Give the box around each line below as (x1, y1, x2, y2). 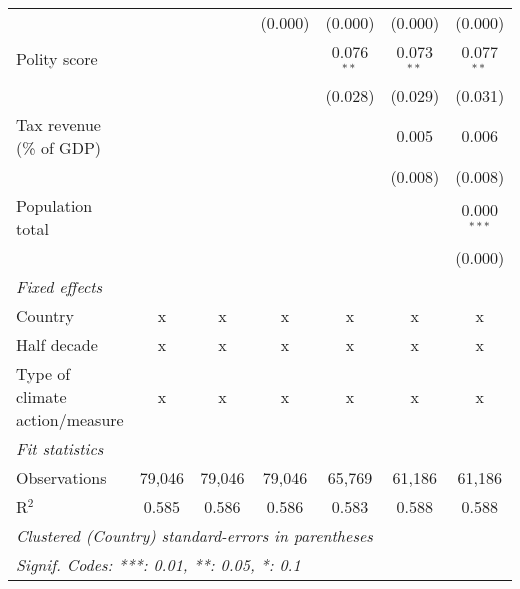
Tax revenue (16, 112, 101, 136)
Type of (16, 361, 71, 385)
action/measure (16, 407, 124, 431)
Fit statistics (16, 436, 104, 460)
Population (16, 193, 93, 217)
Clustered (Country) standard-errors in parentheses (16, 523, 373, 547)
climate (16, 384, 67, 408)
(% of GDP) (16, 135, 102, 159)
